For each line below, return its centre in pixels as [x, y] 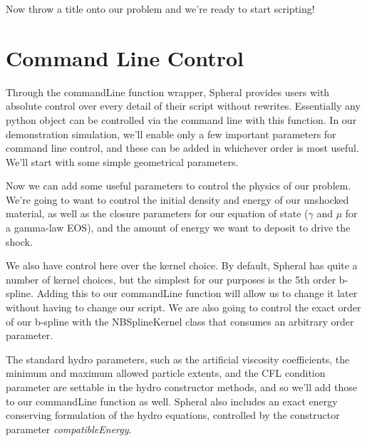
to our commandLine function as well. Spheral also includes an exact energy [172, 401]
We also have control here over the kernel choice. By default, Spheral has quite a [182, 265]
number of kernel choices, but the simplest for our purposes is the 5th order [171, 279]
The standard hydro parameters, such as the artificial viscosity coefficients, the [178, 359]
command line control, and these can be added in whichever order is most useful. [182, 148]
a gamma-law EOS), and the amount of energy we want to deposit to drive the [178, 228]
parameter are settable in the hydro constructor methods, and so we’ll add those [181, 387]
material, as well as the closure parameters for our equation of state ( [157, 213]
